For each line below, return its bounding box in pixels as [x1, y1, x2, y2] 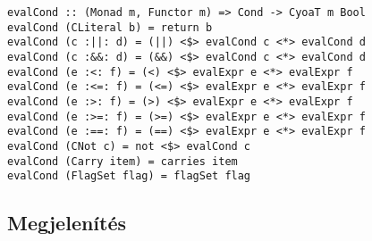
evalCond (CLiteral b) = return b [7, 21, 213, 34]
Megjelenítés [7, 209, 127, 237]
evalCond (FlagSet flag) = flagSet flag [7, 170, 251, 183]
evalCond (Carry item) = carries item [7, 154, 238, 168]
